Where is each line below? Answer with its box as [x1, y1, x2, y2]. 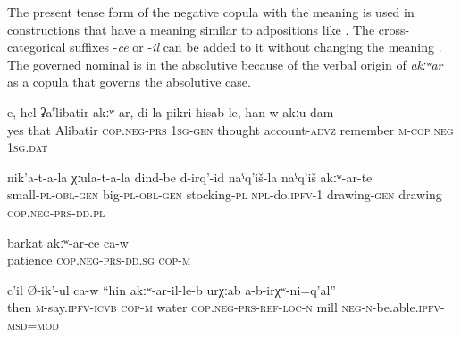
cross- [378, 20, 410, 38]
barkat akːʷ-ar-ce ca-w [7, 232, 129, 251]
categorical [7, 38, 66, 56]
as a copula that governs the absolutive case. [7, 72, 251, 91]
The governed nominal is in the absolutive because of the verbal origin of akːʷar [7, 55, 443, 73]
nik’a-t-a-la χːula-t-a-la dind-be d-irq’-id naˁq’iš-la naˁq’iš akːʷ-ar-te [7, 167, 373, 186]
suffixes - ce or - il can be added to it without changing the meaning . [70, 38, 442, 56]
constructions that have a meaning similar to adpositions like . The [7, 20, 375, 38]
